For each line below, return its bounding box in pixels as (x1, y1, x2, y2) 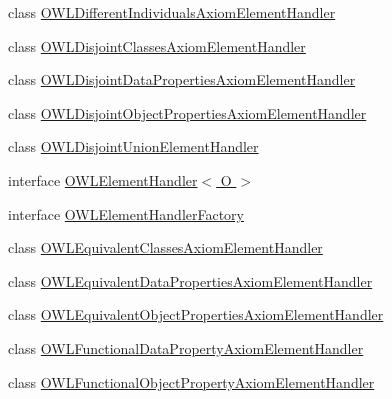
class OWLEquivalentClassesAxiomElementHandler (8, 237, 323, 258)
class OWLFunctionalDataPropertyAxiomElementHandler (8, 337, 364, 358)
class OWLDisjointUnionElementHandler (8, 136, 259, 157)
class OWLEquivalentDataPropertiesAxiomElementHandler (8, 270, 373, 291)
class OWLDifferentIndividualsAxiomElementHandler (8, 2, 336, 22)
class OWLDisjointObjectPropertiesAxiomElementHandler (8, 102, 367, 123)
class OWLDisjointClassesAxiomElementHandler (8, 35, 306, 56)
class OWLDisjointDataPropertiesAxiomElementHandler (8, 69, 356, 90)
